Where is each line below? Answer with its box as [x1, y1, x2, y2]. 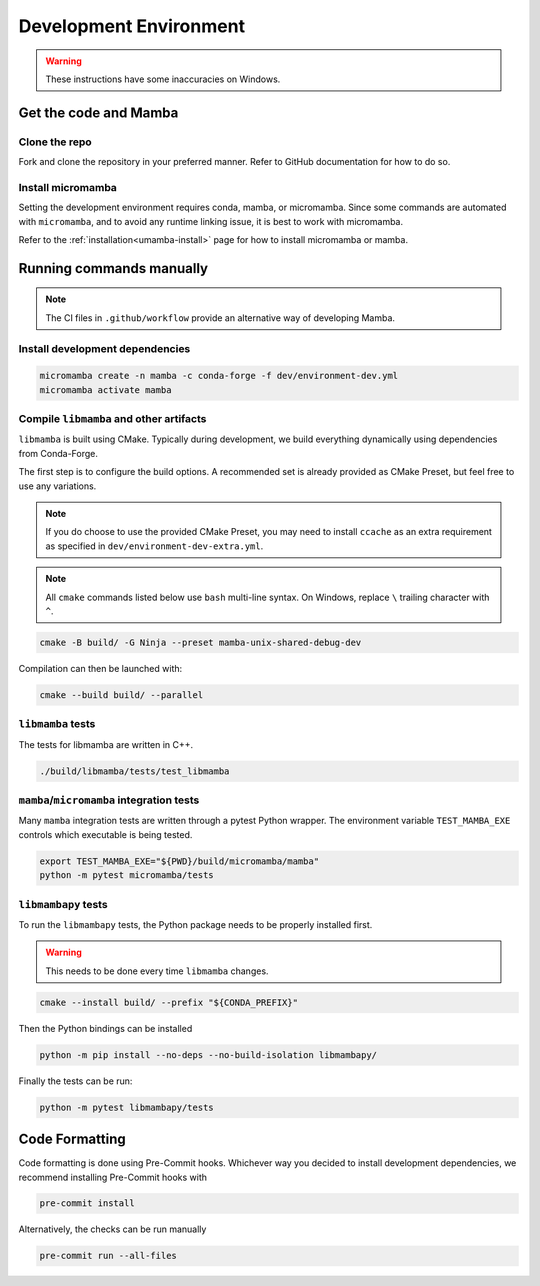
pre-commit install [39, 1198, 135, 1209]
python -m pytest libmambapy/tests [39, 1101, 214, 1113]
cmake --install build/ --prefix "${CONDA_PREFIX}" [39, 996, 299, 1008]
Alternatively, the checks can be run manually [18, 1223, 207, 1235]
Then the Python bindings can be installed [18, 1022, 193, 1034]
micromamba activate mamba [39, 384, 172, 395]
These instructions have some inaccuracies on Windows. [45, 73, 281, 85]
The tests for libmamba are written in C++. [18, 738, 194, 750]
